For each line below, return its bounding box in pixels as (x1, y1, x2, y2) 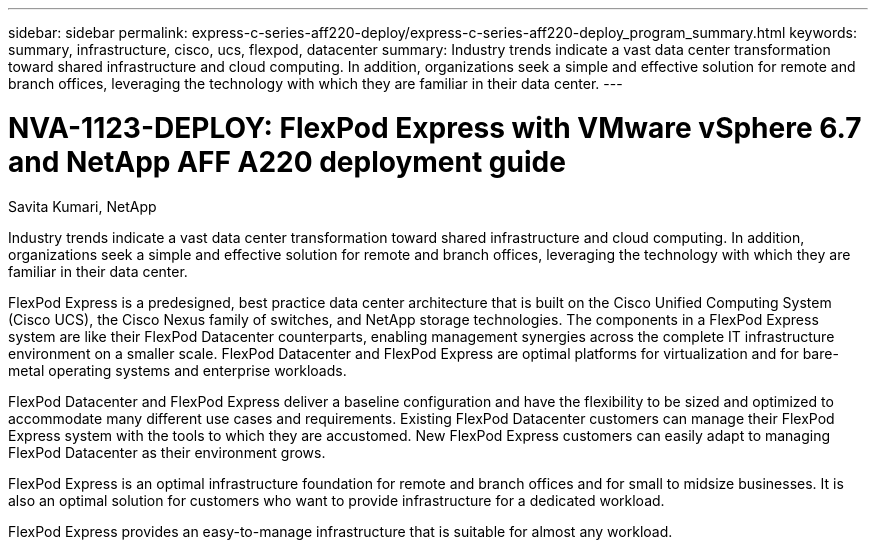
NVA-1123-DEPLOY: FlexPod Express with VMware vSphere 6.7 (8, 110, 862, 145)
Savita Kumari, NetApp (8, 197, 157, 215)
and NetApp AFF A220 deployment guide (8, 144, 566, 179)
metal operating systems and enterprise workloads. (8, 361, 347, 379)
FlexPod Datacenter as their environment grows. (8, 443, 326, 461)
